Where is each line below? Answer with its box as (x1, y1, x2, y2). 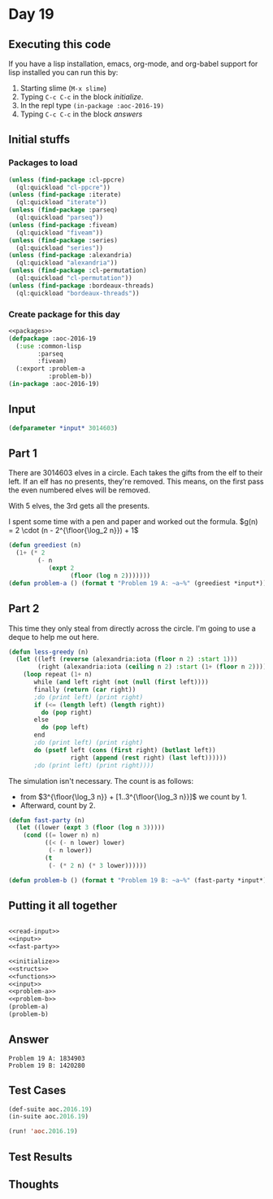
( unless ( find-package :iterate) (8, 190, 122, 199)
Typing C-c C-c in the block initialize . (19, 92, 144, 102)
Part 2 (8, 602, 40, 615)
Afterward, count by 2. (19, 800, 96, 810)
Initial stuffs (8, 133, 71, 147)
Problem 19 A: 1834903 (8, 1054, 85, 1062)
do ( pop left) (41, 724, 89, 732)
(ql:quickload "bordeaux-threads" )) (15, 289, 140, 297)
